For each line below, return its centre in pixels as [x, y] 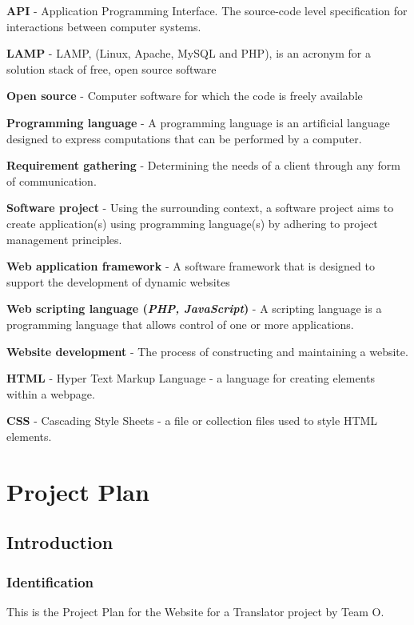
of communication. [52, 180]
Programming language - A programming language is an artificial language [198, 122]
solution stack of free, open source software [111, 68]
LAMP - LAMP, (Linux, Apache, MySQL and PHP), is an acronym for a [189, 53]
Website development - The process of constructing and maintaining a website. [207, 351]
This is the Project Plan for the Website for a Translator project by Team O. [195, 611]
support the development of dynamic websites [118, 281]
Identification [50, 581]
